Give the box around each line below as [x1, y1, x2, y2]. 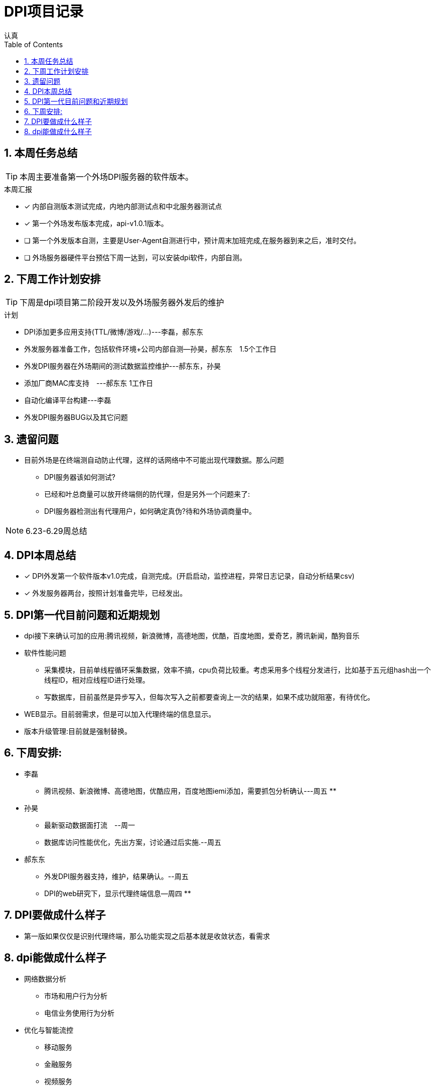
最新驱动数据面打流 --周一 [44, 820, 135, 829]
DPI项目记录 [4, 3, 84, 20]
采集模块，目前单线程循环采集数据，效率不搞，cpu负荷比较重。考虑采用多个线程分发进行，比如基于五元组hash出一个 [44, 665, 431, 674]
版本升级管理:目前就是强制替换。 [24, 726, 132, 735]
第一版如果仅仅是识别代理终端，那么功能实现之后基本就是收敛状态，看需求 [24, 931, 270, 940]
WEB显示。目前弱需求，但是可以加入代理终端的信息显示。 [24, 709, 216, 718]
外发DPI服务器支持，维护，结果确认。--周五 [44, 872, 189, 881]
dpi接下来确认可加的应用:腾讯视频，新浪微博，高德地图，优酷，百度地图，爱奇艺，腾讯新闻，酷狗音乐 [24, 631, 360, 640]
